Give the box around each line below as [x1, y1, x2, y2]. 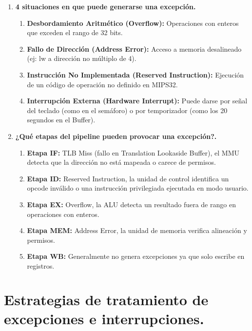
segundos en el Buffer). [27, 115, 96, 125]
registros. [27, 260, 55, 271]
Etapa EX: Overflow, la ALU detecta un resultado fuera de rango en [27, 199, 236, 209]
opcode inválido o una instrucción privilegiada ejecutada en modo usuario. [27, 183, 249, 193]
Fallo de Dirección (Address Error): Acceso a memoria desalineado [27, 43, 242, 54]
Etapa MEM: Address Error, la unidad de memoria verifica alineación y [27, 225, 247, 235]
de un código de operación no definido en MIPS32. [27, 79, 178, 89]
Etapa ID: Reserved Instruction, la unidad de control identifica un [27, 173, 229, 183]
